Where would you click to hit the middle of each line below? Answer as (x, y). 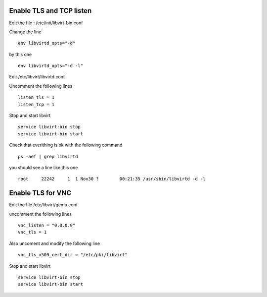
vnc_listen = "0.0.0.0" (47, 225)
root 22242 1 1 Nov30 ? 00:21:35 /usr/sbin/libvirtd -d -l (112, 179)
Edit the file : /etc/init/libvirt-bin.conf (46, 23)
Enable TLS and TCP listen (50, 11)
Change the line (25, 32)
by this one (21, 54)
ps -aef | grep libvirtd (48, 156)
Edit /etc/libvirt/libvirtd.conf (37, 77)
